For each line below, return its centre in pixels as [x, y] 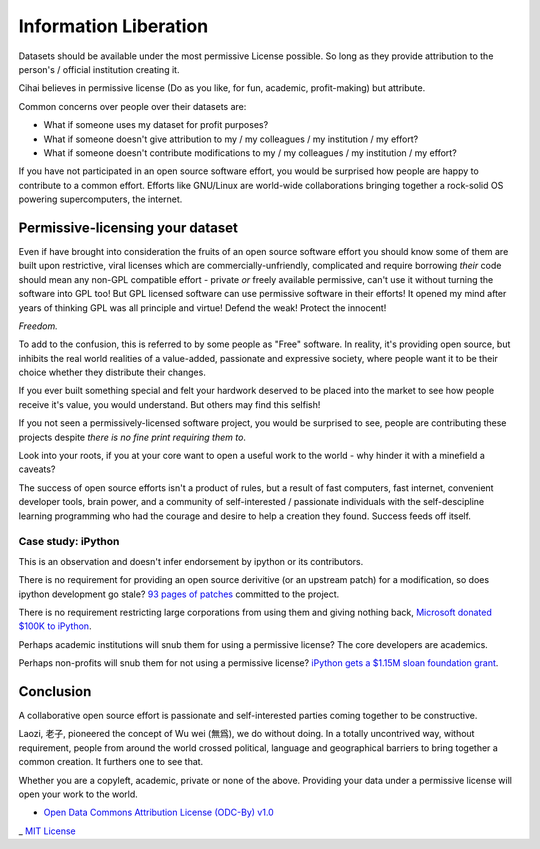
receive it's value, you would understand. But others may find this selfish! [169, 404]
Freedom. [38, 326]
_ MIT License [47, 831]
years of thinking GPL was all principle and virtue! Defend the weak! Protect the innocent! [202, 307]
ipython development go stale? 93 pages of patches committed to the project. [179, 594]
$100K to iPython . [55, 626]
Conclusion [55, 691]
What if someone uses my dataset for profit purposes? [156, 125]
